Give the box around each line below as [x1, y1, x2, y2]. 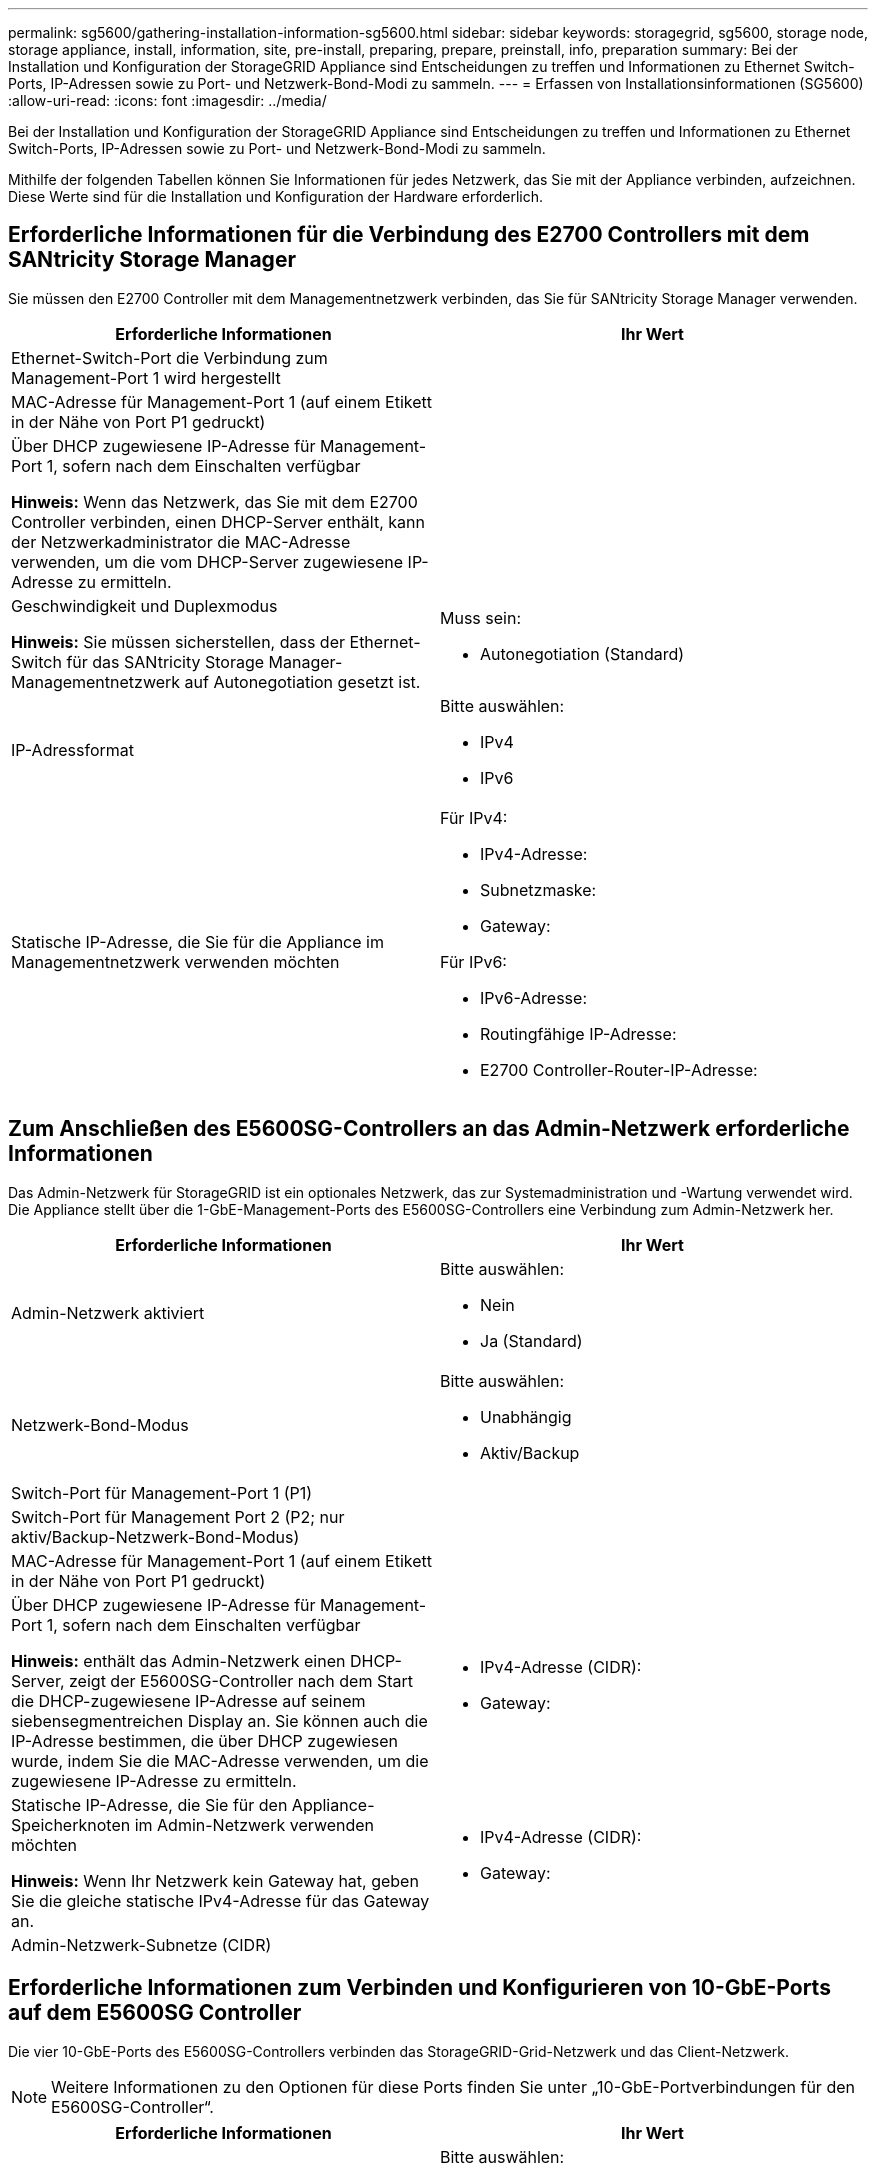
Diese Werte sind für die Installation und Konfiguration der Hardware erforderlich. [8, 188, 544, 205]
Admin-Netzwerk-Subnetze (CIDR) [11, 1934, 272, 1955]
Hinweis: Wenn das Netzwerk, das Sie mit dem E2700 [11, 491, 418, 512]
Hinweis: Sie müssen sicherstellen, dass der [11, 631, 346, 652]
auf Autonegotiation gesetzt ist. [184, 671, 421, 692]
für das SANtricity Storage [66, 651, 265, 672]
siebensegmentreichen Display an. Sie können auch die [11, 1710, 428, 1731]
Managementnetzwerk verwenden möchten [11, 951, 340, 972]
